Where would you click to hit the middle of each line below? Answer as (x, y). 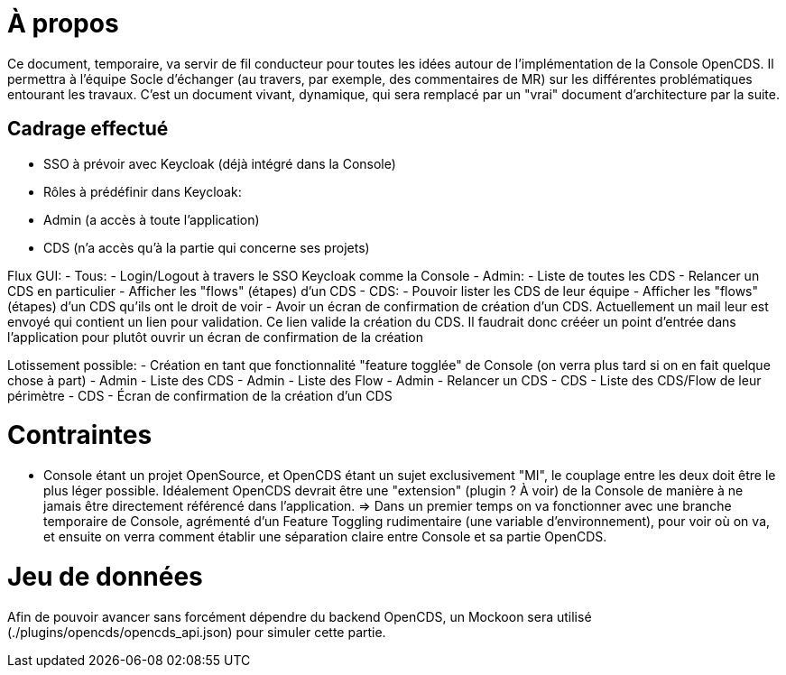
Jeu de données (105, 576)
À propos (63, 23)
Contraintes (80, 435)
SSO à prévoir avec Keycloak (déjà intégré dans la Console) (220, 163)
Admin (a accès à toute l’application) (152, 219)
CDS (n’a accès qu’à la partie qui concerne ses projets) (207, 247)
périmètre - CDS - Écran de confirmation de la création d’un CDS (200, 395)
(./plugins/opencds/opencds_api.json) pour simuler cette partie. (197, 632)
